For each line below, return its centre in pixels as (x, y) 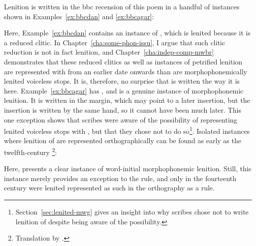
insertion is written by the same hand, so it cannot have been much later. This (123, 109)
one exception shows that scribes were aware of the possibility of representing (121, 119)
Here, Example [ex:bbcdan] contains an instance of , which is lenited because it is (127, 33)
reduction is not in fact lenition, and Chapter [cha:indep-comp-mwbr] (109, 52)
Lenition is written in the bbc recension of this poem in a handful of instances (122, 6)
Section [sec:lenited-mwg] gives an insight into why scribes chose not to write (132, 212)
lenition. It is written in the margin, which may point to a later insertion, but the (127, 100)
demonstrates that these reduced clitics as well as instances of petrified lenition (123, 61)
